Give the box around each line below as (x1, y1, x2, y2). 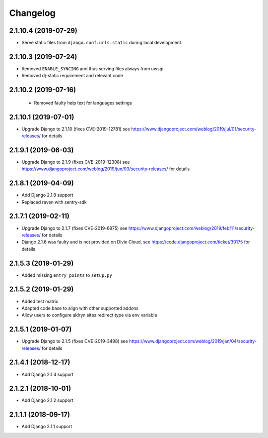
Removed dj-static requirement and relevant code (21, 73, 124, 79)
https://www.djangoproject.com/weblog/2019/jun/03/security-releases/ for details (21, 166, 190, 172)
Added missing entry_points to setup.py (21, 272, 113, 278)
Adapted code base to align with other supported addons (21, 305, 139, 311)
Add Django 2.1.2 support (21, 397, 74, 403)
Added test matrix (21, 298, 59, 304)
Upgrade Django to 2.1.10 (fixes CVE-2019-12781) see (21, 126, 131, 132)
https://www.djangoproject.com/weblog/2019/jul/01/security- (131, 126, 257, 132)
